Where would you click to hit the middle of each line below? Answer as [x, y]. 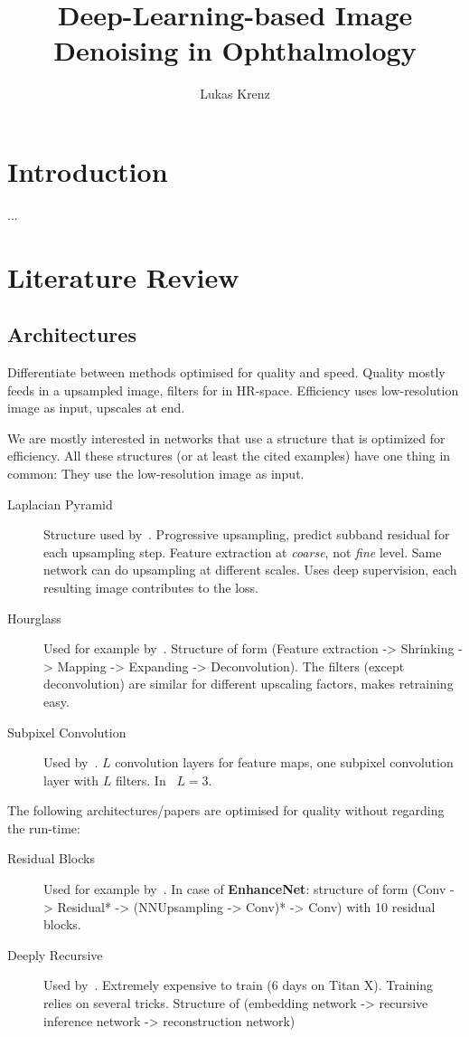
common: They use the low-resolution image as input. [156, 473]
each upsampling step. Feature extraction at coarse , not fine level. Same [243, 552]
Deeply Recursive [55, 954]
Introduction [88, 171]
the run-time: [44, 828]
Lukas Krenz [235, 94]
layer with [71, 780]
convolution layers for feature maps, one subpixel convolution [284, 762]
